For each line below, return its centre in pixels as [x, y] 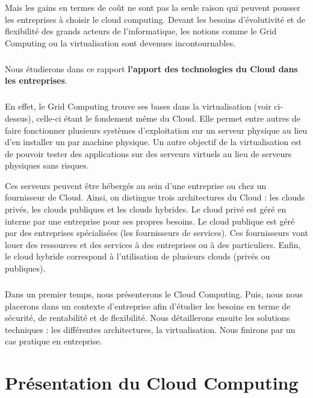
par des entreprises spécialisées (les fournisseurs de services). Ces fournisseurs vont [156, 233]
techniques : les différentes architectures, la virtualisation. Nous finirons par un [150, 329]
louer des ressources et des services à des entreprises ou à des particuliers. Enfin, [153, 244]
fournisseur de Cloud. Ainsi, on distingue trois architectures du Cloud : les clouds [155, 197]
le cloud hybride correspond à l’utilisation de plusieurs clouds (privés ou [138, 256]
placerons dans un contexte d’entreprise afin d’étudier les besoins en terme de [148, 306]
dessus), [19, 118]
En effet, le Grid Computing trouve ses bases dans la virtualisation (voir [138, 106]
